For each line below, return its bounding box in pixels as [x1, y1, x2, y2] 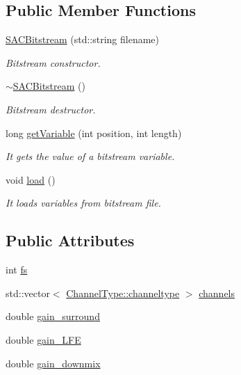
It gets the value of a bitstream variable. [6, 149, 175, 163]
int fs [6, 262, 28, 277]
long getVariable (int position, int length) [6, 125, 182, 140]
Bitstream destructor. [6, 102, 96, 116]
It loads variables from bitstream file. [6, 196, 161, 210]
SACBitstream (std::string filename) [6, 32, 160, 47]
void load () [6, 172, 56, 186]
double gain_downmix [6, 356, 101, 370]
